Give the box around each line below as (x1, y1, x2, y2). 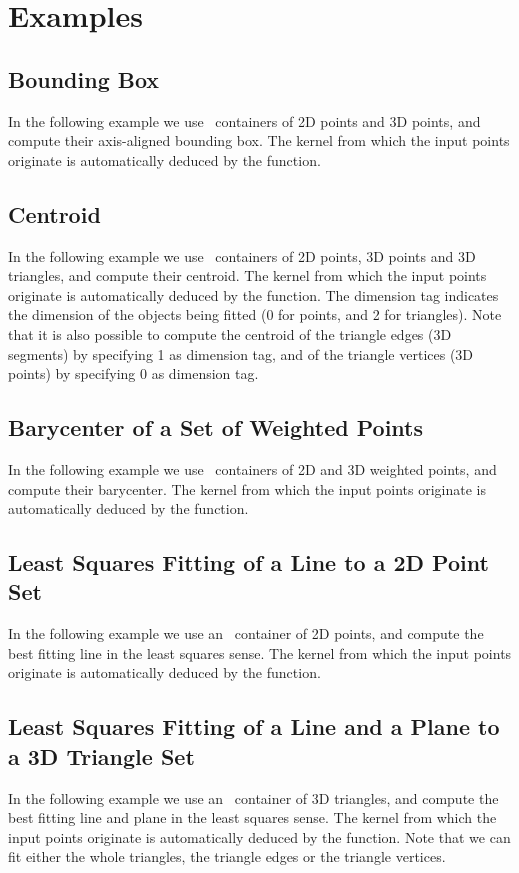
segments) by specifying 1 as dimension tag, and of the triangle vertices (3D (8, 343, 474, 364)
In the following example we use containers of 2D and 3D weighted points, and (8, 458, 497, 479)
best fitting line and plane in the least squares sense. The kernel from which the (8, 807, 497, 828)
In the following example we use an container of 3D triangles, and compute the (8, 787, 499, 808)
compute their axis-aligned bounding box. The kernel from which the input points (8, 130, 510, 151)
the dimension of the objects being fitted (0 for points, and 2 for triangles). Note (8, 304, 502, 325)
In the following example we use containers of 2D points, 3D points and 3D (8, 245, 476, 266)
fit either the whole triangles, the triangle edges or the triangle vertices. (8, 846, 446, 867)
